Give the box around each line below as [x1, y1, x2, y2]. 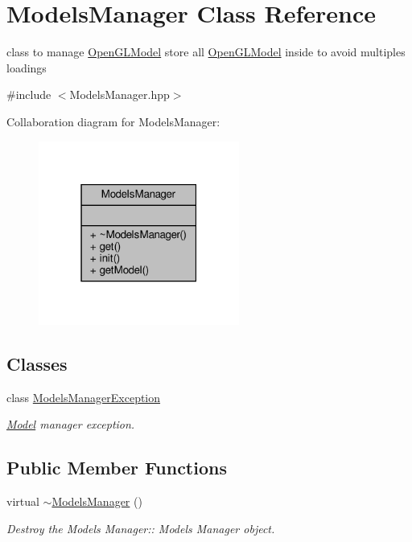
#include [6, 86, 51, 103]
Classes [6, 351, 68, 376]
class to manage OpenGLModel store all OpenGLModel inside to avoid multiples [6, 43, 406, 60]
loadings [6, 59, 47, 76]
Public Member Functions [6, 455, 227, 480]
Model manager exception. [6, 416, 135, 433]
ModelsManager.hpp [69, 86, 170, 103]
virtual [6, 492, 39, 509]
